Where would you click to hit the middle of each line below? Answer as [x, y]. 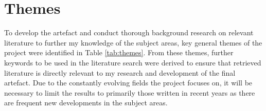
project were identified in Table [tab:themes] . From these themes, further [119, 52]
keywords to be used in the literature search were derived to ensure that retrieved [133, 62]
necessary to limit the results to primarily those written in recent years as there [130, 92]
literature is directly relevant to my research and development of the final [120, 72]
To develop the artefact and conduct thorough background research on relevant [129, 32]
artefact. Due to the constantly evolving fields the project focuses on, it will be [128, 83]
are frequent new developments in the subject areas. [86, 103]
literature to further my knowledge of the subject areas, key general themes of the [133, 42]
